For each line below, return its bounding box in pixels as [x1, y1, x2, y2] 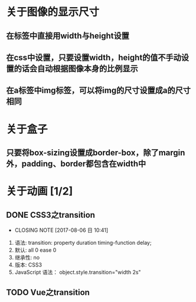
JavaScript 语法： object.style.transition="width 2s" [14, 268, 141, 275]
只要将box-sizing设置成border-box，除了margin [6, 147, 185, 157]
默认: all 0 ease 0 [14, 246, 57, 254]
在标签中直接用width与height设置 [6, 31, 130, 41]
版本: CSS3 [14, 261, 43, 268]
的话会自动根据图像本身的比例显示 [14, 63, 138, 74]
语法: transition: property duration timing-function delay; [14, 239, 152, 246]
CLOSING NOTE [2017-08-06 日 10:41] [14, 226, 109, 234]
